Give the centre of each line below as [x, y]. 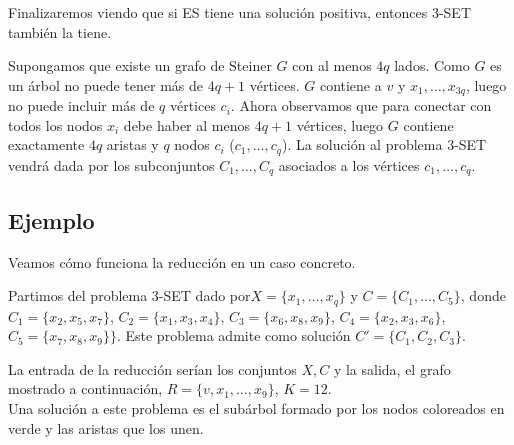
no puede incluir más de [81, 105]
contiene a [350, 84]
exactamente [46, 144]
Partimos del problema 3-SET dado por [129, 295]
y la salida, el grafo [392, 368]
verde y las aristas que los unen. [106, 427]
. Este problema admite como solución [233, 335]
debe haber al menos [186, 124]
